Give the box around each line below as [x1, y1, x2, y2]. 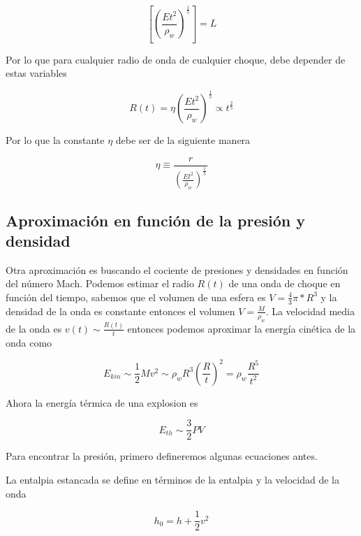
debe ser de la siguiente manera [115, 133, 251, 147]
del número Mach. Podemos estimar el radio [6, 276, 194, 291]
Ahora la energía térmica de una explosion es [6, 395, 198, 410]
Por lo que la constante [6, 133, 105, 147]
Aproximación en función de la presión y [6, 209, 305, 231]
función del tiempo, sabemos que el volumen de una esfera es [6, 289, 266, 304]
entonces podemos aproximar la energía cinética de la [127, 321, 356, 335]
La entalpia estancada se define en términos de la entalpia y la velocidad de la [6, 472, 339, 486]
